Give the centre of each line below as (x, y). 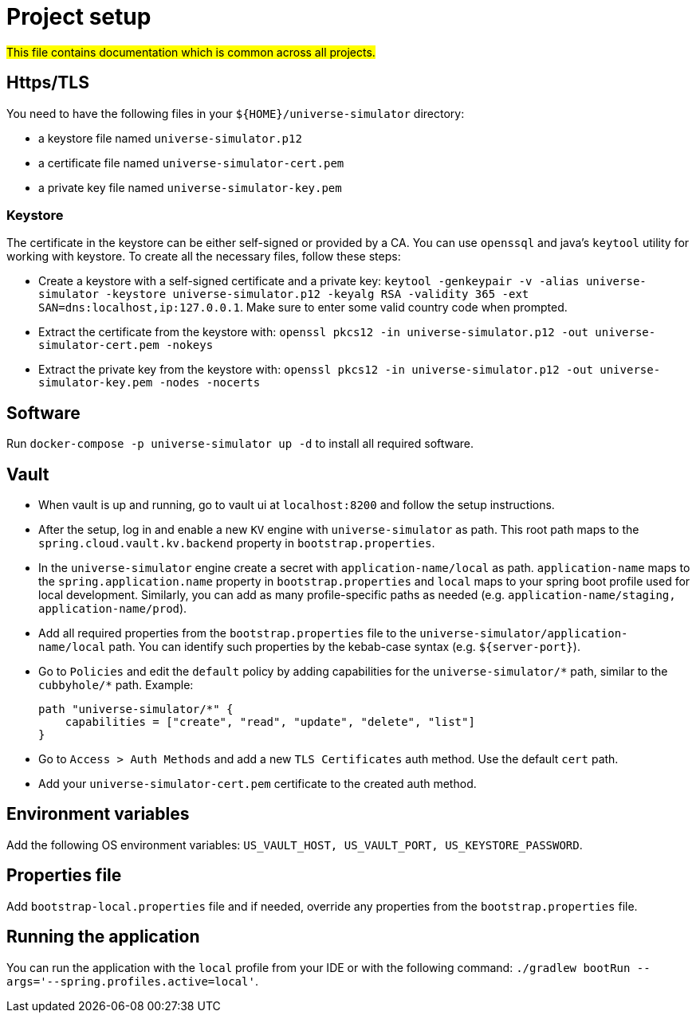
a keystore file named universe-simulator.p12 (170, 138)
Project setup (79, 17)
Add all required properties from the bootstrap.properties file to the (228, 633)
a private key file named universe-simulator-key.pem (190, 187)
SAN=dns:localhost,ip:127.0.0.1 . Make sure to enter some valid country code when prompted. (303, 308)
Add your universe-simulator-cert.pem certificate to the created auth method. (258, 784)
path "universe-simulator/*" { (136, 709)
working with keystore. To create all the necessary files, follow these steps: (204, 257)
